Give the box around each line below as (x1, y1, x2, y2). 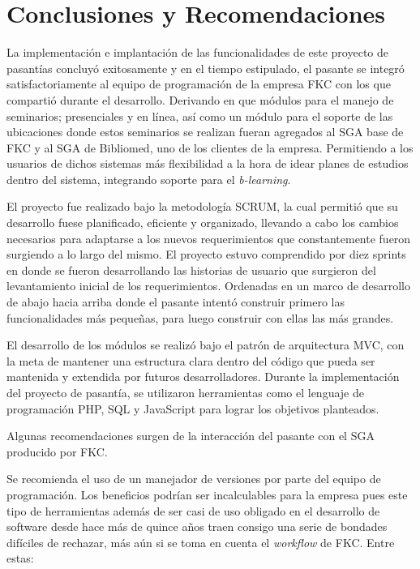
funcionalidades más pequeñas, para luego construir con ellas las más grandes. (6, 309, 394, 326)
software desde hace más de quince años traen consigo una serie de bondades (6, 518, 388, 535)
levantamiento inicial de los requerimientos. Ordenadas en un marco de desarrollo (6, 277, 410, 294)
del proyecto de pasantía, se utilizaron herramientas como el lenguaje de (6, 384, 364, 400)
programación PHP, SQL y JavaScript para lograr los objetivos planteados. (6, 400, 379, 417)
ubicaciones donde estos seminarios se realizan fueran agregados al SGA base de (6, 123, 404, 140)
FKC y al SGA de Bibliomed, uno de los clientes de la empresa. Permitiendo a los (6, 139, 414, 156)
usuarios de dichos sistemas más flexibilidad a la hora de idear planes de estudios (6, 155, 409, 172)
